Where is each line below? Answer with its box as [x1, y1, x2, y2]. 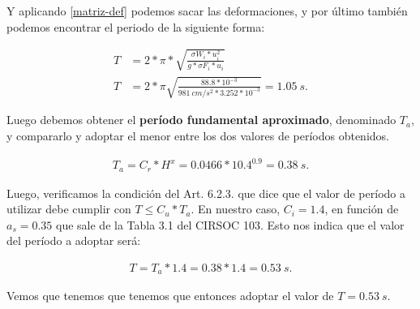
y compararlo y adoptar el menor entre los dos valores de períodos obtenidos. [6, 127, 389, 144]
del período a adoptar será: [6, 232, 141, 249]
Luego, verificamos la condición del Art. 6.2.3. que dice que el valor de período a [6, 184, 405, 201]
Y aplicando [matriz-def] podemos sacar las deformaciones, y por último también [6, 2, 408, 19]
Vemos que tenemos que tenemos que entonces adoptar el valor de [6, 287, 334, 304]
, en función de [324, 200, 399, 217]
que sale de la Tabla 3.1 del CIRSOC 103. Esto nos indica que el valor [56, 216, 405, 233]
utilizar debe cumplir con [6, 200, 131, 217]
